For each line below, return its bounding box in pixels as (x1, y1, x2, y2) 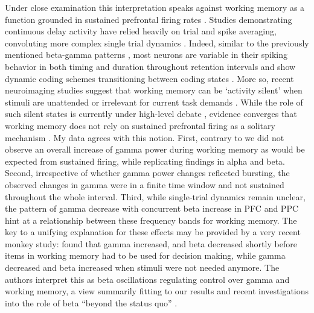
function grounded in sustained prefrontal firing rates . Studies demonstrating (5, 13, 292, 25)
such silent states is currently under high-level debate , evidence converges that (5, 107, 297, 120)
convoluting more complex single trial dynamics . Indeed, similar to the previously (5, 36, 309, 49)
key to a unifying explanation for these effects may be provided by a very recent (5, 226, 301, 238)
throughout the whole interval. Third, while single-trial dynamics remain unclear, (5, 190, 306, 203)
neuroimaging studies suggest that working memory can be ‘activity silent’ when (5, 84, 303, 96)
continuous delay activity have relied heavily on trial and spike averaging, (5, 25, 277, 37)
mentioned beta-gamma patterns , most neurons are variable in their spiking (5, 48, 287, 61)
